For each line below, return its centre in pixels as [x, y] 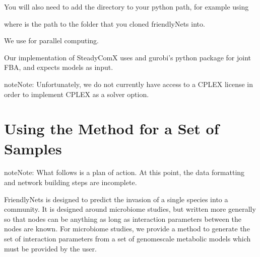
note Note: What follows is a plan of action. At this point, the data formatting [124, 172]
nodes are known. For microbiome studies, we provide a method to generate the [127, 229]
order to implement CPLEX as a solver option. [77, 94]
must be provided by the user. [50, 248]
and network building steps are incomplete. [71, 182]
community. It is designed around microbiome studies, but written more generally [130, 209]
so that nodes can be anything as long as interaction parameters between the [123, 219]
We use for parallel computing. [52, 40]
